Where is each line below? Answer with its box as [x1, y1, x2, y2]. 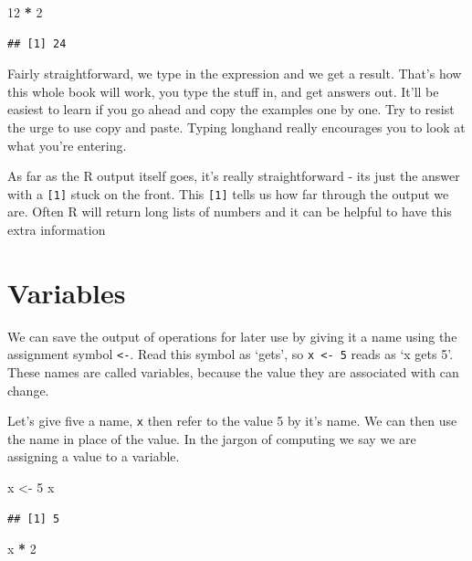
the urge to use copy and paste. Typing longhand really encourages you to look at [7, 117, 466, 136]
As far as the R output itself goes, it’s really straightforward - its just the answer [7, 166, 460, 185]
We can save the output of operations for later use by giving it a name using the [7, 326, 457, 345]
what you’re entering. [7, 135, 127, 154]
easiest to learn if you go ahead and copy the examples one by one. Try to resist [7, 100, 455, 119]
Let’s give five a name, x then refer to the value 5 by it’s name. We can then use [7, 411, 457, 430]
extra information [7, 220, 106, 238]
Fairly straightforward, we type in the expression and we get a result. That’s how [7, 64, 462, 83]
